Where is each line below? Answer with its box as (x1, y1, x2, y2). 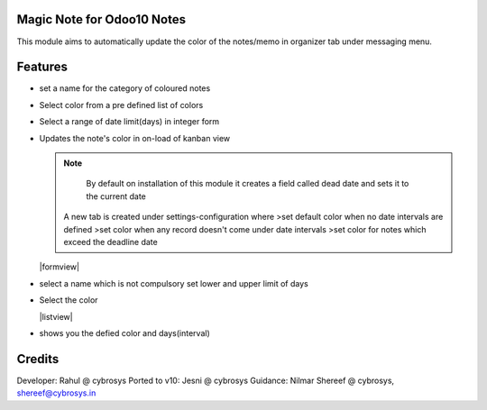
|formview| (39, 261, 80, 272)
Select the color (39, 295, 98, 305)
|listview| (39, 311, 73, 322)
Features (16, 59, 68, 75)
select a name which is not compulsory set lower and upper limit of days (39, 278, 308, 288)
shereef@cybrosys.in (16, 387, 96, 398)
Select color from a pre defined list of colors (39, 99, 204, 110)
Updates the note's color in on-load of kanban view (39, 132, 231, 143)
